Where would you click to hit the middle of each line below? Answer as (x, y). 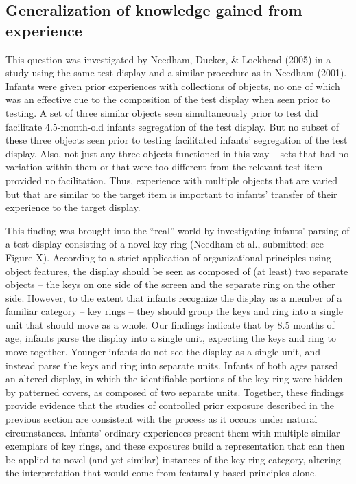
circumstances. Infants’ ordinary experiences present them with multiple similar (173, 432)
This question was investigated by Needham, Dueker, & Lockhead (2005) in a (168, 59)
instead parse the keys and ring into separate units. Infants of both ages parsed (172, 365)
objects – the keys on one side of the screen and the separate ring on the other (170, 284)
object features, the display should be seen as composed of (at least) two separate (177, 271)
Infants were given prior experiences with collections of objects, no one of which (173, 86)
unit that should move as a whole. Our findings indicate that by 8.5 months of (170, 324)
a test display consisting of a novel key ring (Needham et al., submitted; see (165, 244)
